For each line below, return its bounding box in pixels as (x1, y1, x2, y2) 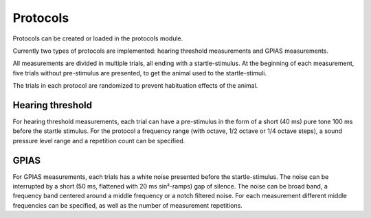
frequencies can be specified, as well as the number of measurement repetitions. (12, 201, 243, 209)
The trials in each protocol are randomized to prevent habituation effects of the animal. (12, 82, 258, 90)
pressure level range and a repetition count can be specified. (12, 136, 185, 145)
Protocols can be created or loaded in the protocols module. (12, 34, 183, 43)
